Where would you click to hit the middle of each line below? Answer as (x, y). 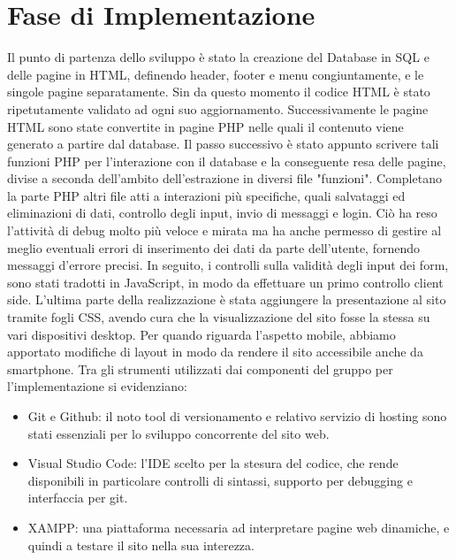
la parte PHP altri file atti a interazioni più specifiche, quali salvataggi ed (206, 195)
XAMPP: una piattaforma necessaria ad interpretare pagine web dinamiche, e (239, 527)
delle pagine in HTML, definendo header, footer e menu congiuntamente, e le (216, 74)
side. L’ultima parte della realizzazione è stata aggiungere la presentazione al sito (227, 299)
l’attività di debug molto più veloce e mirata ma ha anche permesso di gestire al (224, 230)
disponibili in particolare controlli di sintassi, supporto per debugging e (220, 480)
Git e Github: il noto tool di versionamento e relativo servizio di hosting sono (237, 416)
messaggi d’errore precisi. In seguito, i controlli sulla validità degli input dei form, (228, 265)
